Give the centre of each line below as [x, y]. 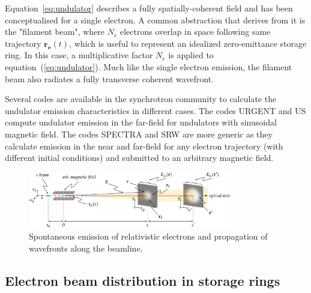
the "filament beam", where [55, 32]
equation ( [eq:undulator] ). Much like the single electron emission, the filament [149, 66]
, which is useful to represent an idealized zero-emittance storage [188, 43]
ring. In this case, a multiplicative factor [79, 55]
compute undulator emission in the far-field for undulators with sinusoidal [141, 122]
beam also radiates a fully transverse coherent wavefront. [110, 78]
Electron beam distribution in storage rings [143, 280]
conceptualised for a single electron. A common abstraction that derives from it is [155, 20]
